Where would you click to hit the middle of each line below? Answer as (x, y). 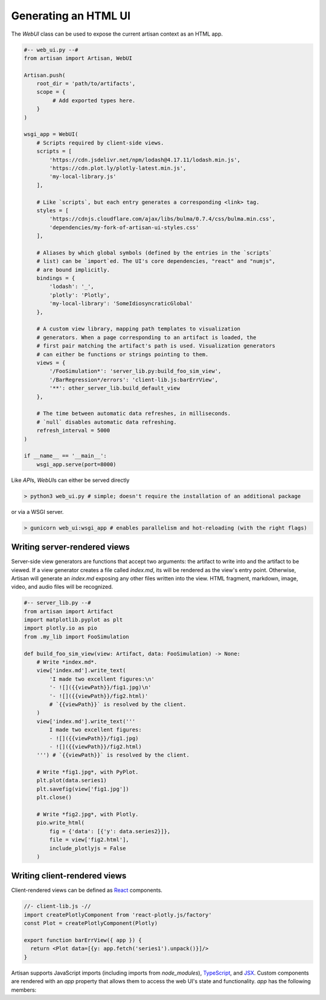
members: (24, 990)
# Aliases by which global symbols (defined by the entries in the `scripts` (155, 253)
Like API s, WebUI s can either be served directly (70, 480)
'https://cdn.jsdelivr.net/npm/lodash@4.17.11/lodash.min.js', (145, 160)
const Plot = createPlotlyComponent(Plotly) (91, 923)
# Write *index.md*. (67, 662)
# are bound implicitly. (73, 270)
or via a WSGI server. (37, 511)
